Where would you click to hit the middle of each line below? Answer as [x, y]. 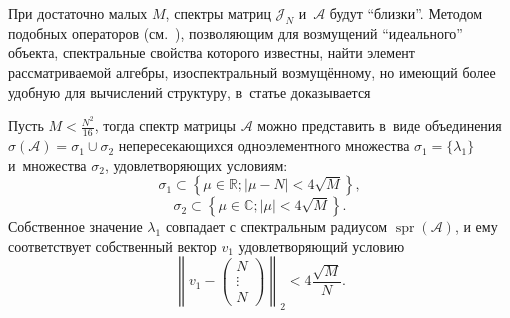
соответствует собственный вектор [112, 245]
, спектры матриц [218, 13]
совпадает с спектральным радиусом [276, 226]
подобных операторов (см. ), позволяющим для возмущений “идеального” [235, 32]
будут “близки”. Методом [406, 13]
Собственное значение [75, 226]
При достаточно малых [78, 13]
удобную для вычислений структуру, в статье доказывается [189, 91]
